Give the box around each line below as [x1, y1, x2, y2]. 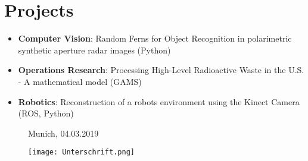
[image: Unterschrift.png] [28, 148, 135, 157]
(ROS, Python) [18, 107, 74, 119]
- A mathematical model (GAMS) [18, 75, 142, 87]
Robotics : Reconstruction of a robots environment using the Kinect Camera [18, 95, 300, 108]
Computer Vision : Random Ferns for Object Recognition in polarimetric [18, 32, 292, 45]
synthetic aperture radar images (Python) [18, 43, 171, 56]
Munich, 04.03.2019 [28, 127, 99, 139]
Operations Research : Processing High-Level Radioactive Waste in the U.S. [18, 64, 304, 76]
